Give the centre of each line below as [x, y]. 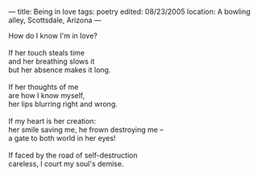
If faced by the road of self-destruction [73, 155]
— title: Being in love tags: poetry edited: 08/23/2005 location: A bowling [130, 12]
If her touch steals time [46, 53]
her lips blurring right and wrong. [63, 104]
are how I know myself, [47, 95]
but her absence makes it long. [60, 70]
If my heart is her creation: [52, 121]
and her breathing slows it [52, 61]
